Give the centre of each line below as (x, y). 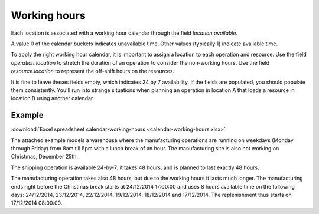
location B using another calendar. (53, 98)
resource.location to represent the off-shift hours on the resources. (92, 71)
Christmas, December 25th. (45, 157)
